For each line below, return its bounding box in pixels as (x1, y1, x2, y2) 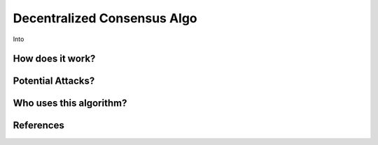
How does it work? (13, 53, 96, 65)
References (13, 119, 64, 132)
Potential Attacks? (13, 75, 95, 87)
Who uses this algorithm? (13, 98, 127, 109)
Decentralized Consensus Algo (13, 10, 197, 26)
